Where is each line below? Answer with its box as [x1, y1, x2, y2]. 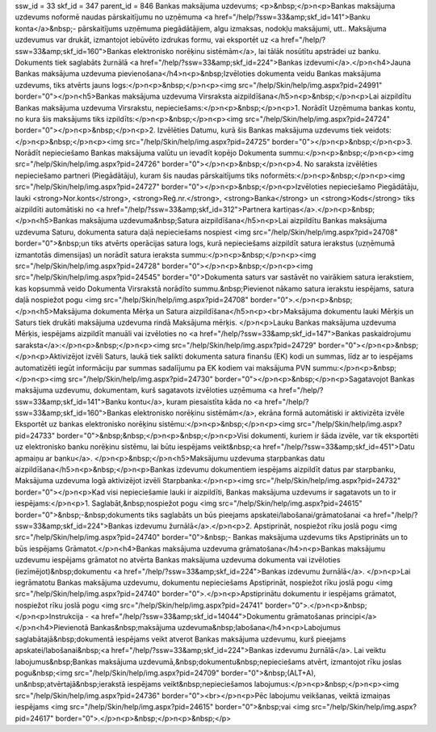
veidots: [364, 125, 392, 135]
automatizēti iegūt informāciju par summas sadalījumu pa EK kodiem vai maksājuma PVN [15, 363, 311, 372]
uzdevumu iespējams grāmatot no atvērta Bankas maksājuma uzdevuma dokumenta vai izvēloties [15, 555, 341, 565]
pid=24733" [15, 431, 56, 440]
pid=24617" [15, 713, 54, 723]
